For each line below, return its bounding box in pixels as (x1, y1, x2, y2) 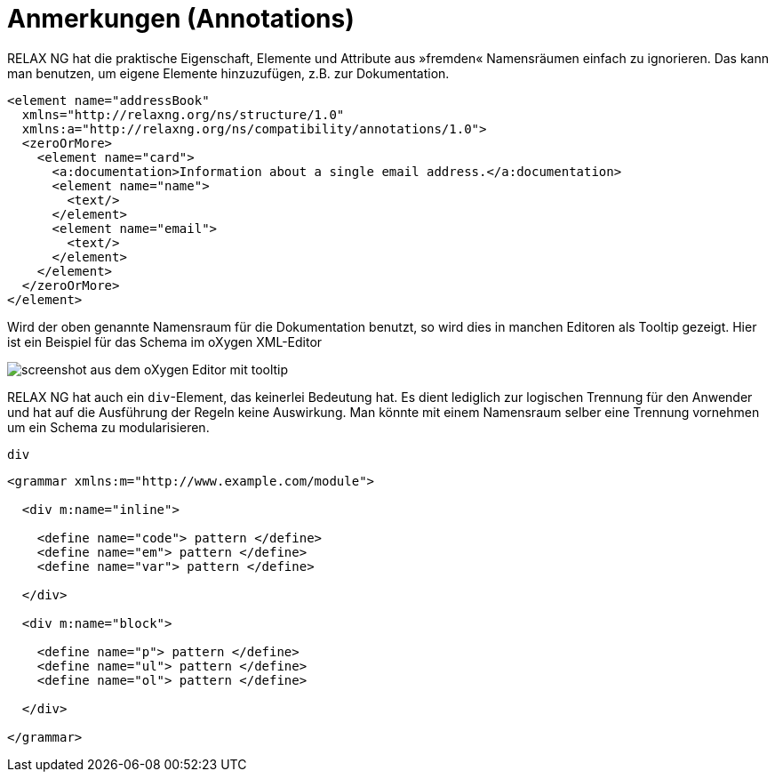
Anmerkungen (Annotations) (7, 4, 355, 34)
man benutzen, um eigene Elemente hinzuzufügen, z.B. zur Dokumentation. (7, 65, 450, 81)
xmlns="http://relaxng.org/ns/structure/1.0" (21, 107, 345, 122)
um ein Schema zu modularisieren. (7, 419, 210, 435)
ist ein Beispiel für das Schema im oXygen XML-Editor (7, 333, 323, 349)
